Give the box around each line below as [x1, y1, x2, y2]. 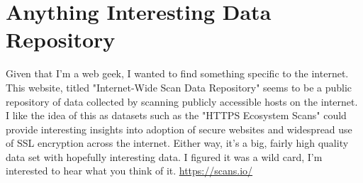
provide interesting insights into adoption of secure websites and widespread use [6, 121, 352, 136]
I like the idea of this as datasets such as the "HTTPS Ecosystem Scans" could [6, 108, 347, 123]
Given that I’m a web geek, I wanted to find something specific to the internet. [6, 66, 349, 81]
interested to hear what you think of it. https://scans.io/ [6, 163, 253, 178]
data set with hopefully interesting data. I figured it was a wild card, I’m [6, 149, 323, 164]
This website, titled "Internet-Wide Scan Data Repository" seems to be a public [6, 79, 352, 94]
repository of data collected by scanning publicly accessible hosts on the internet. [6, 94, 358, 109]
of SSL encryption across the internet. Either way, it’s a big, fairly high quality [6, 135, 349, 150]
